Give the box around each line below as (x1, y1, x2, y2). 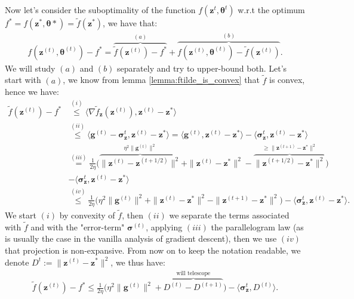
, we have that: (103, 17, 158, 29)
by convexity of (59, 208, 115, 221)
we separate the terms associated (169, 208, 290, 221)
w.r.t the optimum (238, 4, 305, 16)
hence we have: (5, 85, 59, 98)
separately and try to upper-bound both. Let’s (117, 61, 287, 74)
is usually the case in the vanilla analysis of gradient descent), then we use (5, 232, 277, 245)
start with (5, 73, 41, 86)
